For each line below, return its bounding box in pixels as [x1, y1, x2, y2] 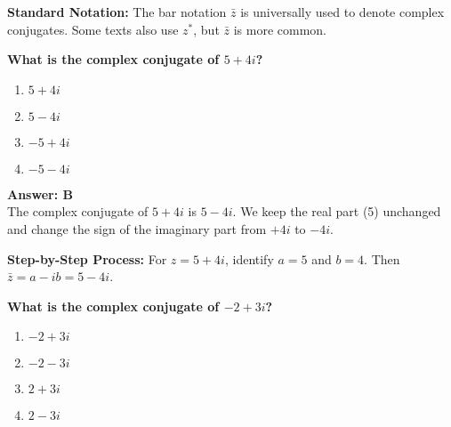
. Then [364, 249, 400, 268]
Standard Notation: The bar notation [7, 3, 227, 20]
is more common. [233, 20, 326, 38]
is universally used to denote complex [240, 3, 445, 20]
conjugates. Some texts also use [7, 20, 179, 38]
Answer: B [7, 184, 73, 203]
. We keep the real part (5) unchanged [232, 202, 441, 221]
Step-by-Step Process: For [7, 249, 167, 268]
